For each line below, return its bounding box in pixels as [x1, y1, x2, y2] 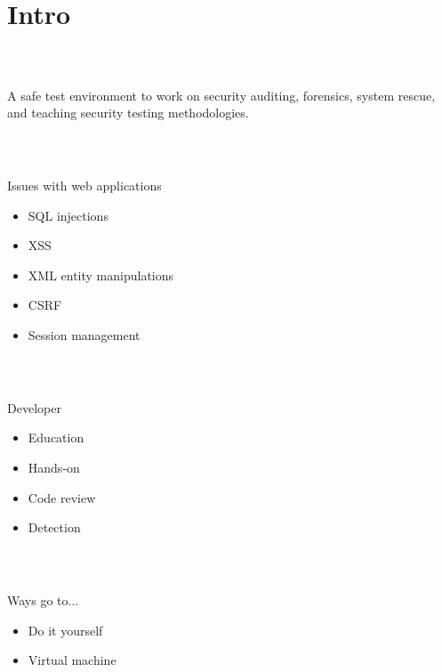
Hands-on [28, 457, 80, 476]
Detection [28, 518, 81, 537]
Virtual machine [28, 651, 117, 669]
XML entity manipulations [28, 265, 174, 284]
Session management [28, 325, 141, 344]
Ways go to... [7, 590, 79, 609]
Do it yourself [28, 620, 103, 639]
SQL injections [28, 206, 108, 224]
